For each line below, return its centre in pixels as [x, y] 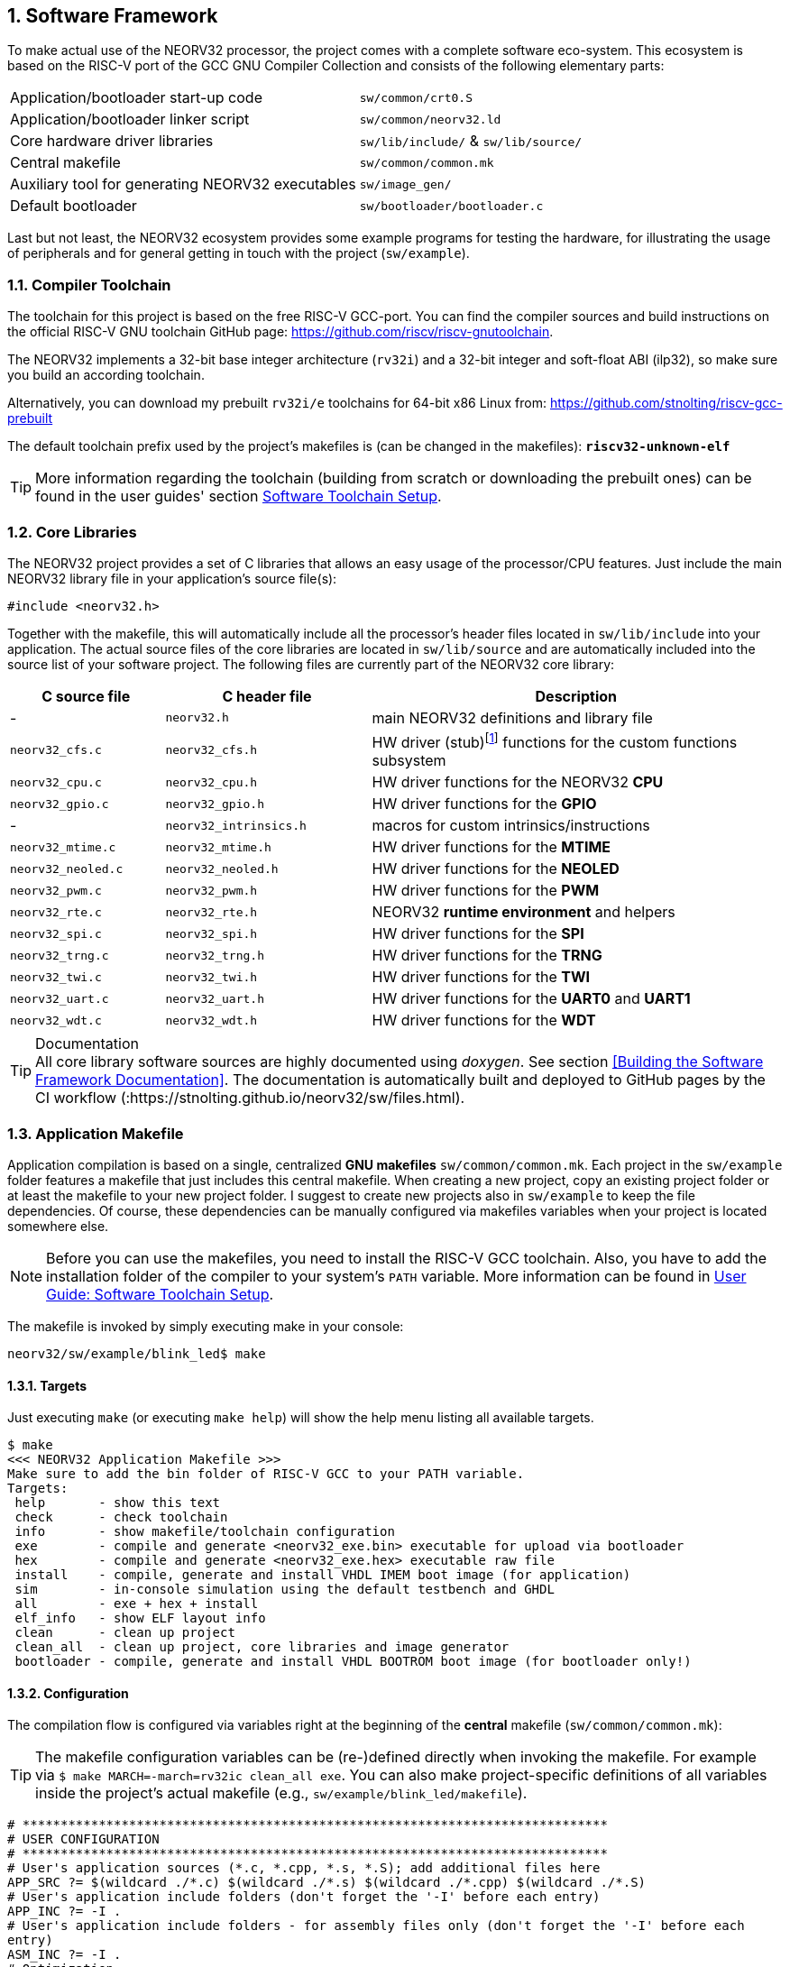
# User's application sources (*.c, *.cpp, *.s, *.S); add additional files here [304, 1868]
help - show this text [118, 1503]
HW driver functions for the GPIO [484, 804]
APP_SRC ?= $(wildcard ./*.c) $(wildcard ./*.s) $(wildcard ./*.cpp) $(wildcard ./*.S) [327, 1883]
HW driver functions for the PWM [486, 891]
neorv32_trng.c [60, 955]
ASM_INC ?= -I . [64, 1955]
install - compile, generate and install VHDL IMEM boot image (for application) [323, 1575]
